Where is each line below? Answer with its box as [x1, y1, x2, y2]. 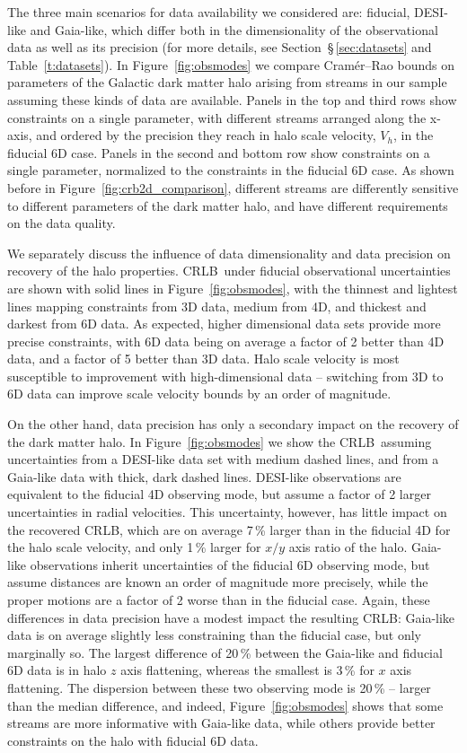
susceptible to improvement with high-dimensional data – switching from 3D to [7, 366, 444, 385]
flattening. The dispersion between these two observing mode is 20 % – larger [7, 678, 431, 696]
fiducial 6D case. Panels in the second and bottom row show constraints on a [7, 143, 430, 162]
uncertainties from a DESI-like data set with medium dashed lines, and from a [7, 450, 439, 468]
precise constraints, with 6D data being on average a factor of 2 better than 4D [7, 331, 445, 350]
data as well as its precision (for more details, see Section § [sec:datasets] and [7, 38, 432, 57]
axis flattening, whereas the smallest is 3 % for [120, 661, 374, 679]
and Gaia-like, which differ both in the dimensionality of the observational [30, 20, 438, 39]
